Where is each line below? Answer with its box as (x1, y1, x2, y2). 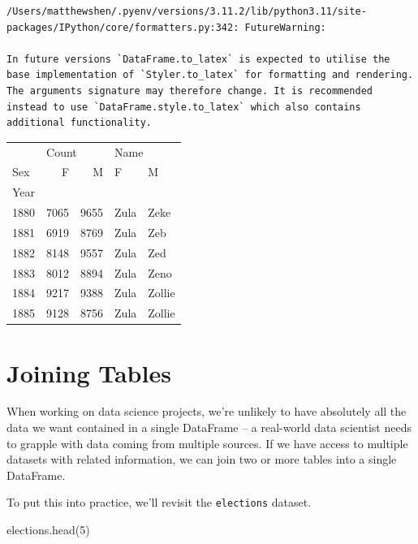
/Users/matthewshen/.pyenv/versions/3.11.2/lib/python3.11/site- (6, 6, 367, 17)
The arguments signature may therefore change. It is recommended (6, 84, 373, 97)
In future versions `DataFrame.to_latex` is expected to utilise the (6, 53, 390, 65)
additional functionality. (6, 117, 152, 129)
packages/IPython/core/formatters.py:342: (6, 21, 239, 33)
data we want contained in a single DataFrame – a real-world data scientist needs (6, 419, 412, 436)
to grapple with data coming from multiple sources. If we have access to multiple (6, 434, 408, 451)
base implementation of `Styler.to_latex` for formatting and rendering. (6, 69, 414, 81)
